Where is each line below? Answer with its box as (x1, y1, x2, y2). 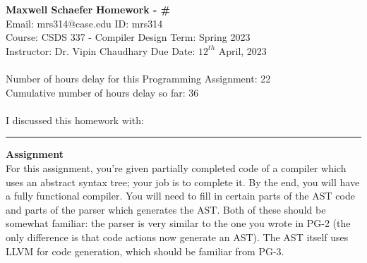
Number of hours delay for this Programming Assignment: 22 (6, 71, 271, 85)
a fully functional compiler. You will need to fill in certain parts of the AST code (6, 188, 355, 203)
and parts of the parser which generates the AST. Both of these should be (6, 202, 326, 216)
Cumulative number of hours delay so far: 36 (6, 85, 199, 99)
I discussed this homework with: (6, 112, 144, 127)
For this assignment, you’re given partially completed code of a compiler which (6, 160, 347, 175)
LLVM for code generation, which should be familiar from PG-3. (6, 243, 284, 258)
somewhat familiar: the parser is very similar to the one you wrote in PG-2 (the (6, 216, 351, 231)
